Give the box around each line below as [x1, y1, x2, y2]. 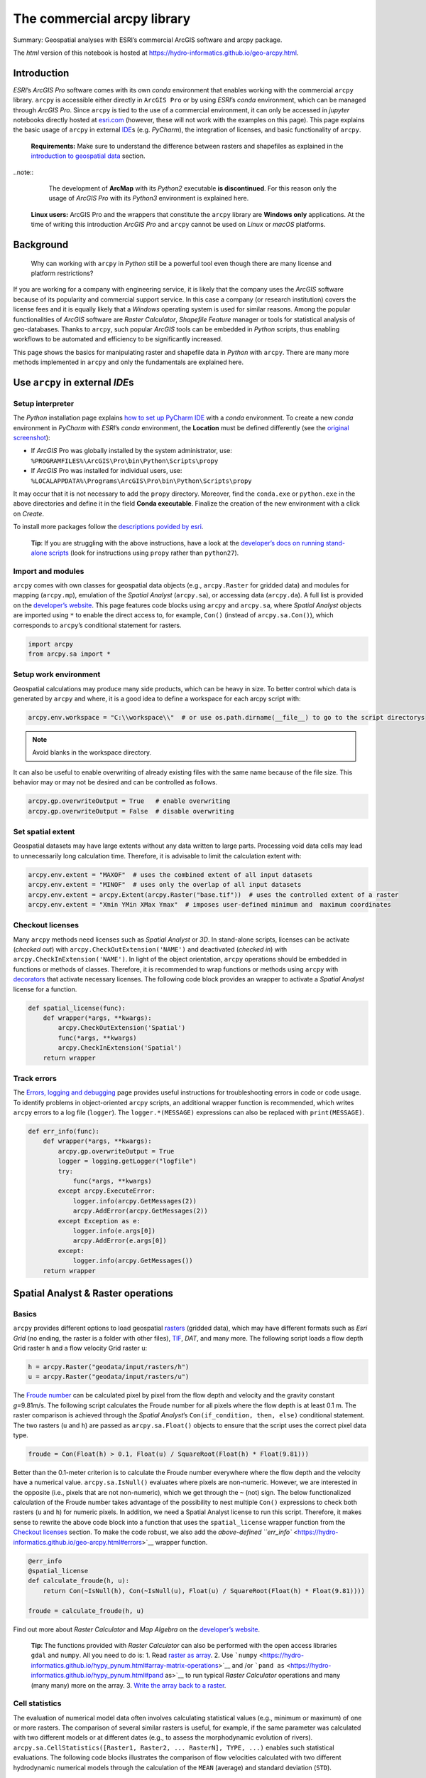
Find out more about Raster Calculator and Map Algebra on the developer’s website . [13, 1625, 261, 1634]
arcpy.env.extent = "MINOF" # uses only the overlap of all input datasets [28, 880, 302, 889]
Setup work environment [13, 669, 101, 679]
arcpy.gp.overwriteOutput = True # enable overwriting [28, 797, 231, 805]
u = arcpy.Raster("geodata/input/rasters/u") [28, 1373, 190, 1381]
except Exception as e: [58, 1217, 141, 1225]
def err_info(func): [28, 1127, 99, 1136]
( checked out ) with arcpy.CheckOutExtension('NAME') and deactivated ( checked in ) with [13, 945, 288, 954]
